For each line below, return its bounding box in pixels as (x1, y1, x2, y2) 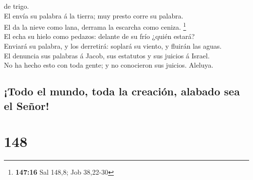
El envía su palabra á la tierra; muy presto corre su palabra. (4, 10, 183, 20)
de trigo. (4, 1, 29, 11)
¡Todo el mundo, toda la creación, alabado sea (4, 84, 240, 99)
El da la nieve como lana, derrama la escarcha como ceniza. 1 (4, 20, 186, 32)
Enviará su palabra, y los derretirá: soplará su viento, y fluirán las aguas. (4, 41, 222, 51)
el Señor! (4, 98, 50, 113)
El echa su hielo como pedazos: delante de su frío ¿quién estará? (4, 31, 195, 41)
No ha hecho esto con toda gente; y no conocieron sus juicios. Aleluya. (4, 60, 214, 70)
